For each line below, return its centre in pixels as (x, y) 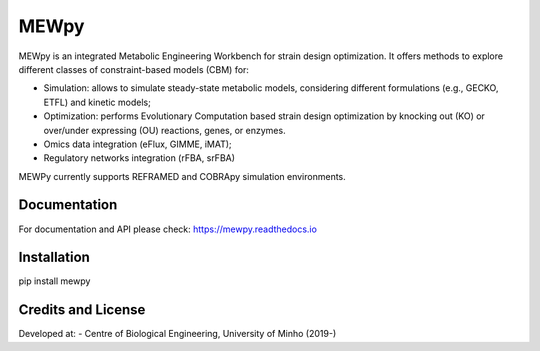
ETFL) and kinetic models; (97, 102)
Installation (54, 257)
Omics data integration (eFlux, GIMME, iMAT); (137, 144)
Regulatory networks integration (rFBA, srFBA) (139, 158)
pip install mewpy (54, 281)
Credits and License (82, 310)
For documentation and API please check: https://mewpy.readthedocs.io (167, 229)
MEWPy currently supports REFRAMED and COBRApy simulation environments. (182, 176)
